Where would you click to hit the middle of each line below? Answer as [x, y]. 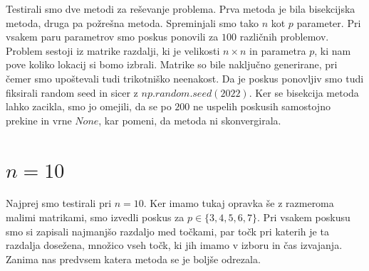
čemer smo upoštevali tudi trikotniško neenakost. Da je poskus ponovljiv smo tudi [185, 78]
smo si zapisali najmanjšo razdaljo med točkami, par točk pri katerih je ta [167, 231]
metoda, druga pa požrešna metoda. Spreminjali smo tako [132, 22]
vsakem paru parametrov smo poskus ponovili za [112, 37]
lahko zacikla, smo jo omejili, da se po [89, 106]
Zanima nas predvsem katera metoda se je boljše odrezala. [133, 259]
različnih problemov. [284, 37]
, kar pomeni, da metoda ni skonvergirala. [190, 120]
